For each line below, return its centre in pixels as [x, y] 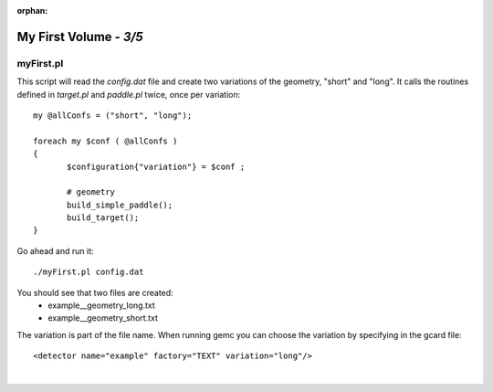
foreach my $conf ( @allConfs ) [105, 141]
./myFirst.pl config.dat [89, 272]
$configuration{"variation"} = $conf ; [156, 166]
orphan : [32, 11]
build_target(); [103, 218]
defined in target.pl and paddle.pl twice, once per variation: [129, 94]
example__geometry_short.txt [103, 318]
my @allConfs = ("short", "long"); [113, 115]
